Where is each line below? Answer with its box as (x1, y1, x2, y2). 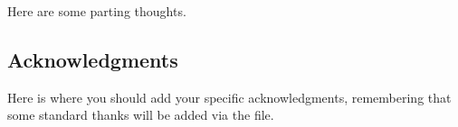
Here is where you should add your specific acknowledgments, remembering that (7, 87, 452, 106)
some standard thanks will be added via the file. (7, 105, 274, 124)
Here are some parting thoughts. (7, 2, 186, 20)
